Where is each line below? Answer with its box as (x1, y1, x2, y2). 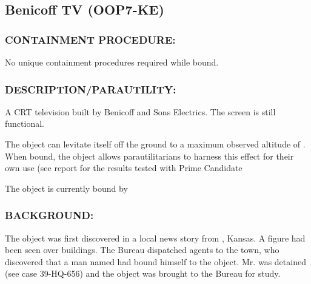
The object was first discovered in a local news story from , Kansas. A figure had (5, 231, 306, 244)
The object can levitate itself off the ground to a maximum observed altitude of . (5, 138, 306, 150)
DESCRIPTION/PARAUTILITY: (5, 81, 176, 96)
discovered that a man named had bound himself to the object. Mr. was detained (5, 255, 306, 268)
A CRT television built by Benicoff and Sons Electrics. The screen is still (5, 105, 276, 118)
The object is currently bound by (5, 181, 128, 194)
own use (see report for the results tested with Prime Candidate (5, 161, 242, 174)
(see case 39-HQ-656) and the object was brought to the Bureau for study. (5, 267, 281, 280)
